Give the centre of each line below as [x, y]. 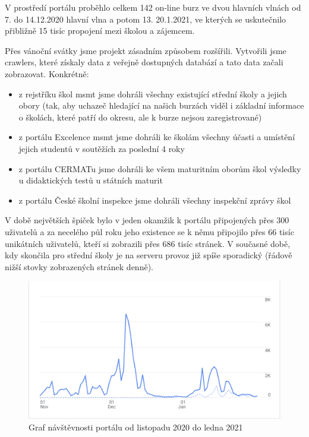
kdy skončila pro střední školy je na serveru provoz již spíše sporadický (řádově [149, 255]
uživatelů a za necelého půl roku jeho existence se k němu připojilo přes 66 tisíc [149, 231]
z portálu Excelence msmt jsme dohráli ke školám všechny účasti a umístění [157, 137]
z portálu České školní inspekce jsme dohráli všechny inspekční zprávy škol [155, 200]
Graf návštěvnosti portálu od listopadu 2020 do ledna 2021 [136, 427]
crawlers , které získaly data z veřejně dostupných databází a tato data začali [144, 62]
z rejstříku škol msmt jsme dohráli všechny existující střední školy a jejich [153, 94]
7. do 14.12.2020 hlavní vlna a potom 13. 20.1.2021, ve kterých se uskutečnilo [146, 19]
